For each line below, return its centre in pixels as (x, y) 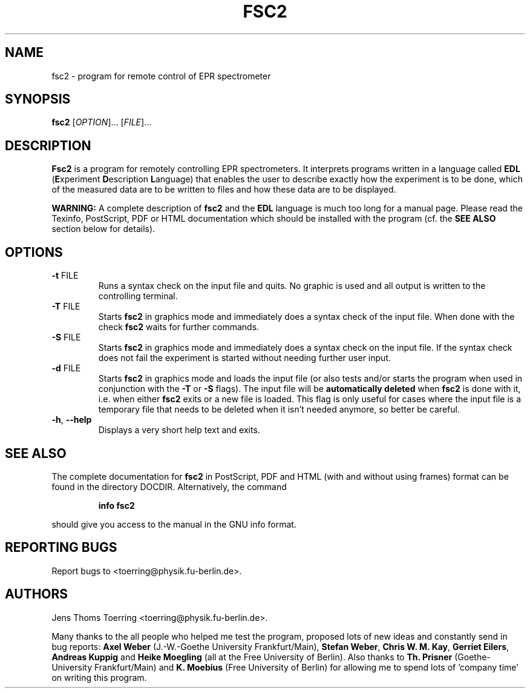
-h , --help (72, 420)
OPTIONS (34, 252)
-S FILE (66, 337)
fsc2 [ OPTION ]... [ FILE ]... (102, 122)
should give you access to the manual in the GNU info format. (174, 524)
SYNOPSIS (38, 99)
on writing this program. (99, 677)
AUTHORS (37, 594)
